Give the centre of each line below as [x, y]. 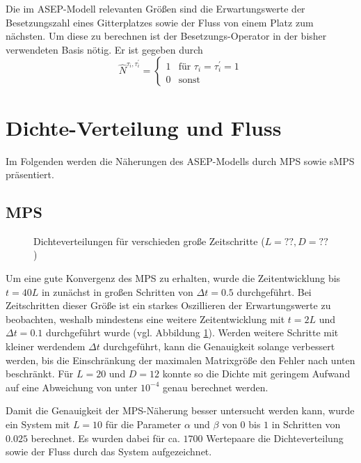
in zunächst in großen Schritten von [117, 291]
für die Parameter [143, 424]
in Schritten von [306, 424]
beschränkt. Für [40, 374]
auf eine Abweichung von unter [72, 387]
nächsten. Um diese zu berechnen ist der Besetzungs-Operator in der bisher [166, 36]
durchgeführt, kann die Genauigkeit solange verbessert [219, 346]
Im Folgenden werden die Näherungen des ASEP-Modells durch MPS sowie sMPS [180, 160]
